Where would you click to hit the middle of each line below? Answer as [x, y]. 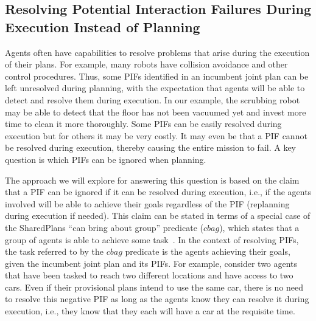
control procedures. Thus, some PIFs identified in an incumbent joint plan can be [157, 76]
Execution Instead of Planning [103, 26]
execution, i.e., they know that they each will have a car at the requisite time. [150, 311]
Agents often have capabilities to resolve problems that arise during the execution [157, 52]
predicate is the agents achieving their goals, [208, 251]
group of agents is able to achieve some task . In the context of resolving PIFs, [152, 239]
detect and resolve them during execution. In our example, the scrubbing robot [153, 99]
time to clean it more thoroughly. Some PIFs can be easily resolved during [143, 124]
